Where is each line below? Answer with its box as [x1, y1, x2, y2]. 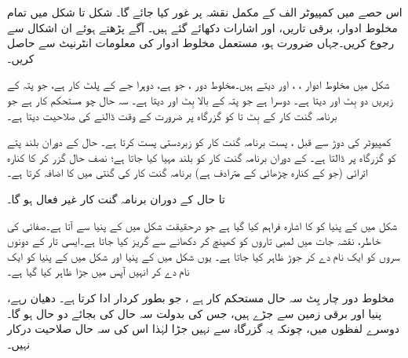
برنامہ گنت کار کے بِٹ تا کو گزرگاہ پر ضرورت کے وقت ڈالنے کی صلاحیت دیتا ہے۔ [7, 107, 337, 123]
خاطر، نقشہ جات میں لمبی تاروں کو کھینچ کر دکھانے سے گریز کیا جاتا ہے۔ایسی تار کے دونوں [7, 232, 381, 249]
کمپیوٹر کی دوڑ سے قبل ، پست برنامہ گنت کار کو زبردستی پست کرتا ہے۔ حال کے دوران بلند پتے [7, 133, 392, 150]
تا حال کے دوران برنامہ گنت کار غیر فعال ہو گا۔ [7, 190, 225, 206]
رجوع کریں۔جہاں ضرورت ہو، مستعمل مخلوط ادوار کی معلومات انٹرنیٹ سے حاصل [7, 35, 395, 51]
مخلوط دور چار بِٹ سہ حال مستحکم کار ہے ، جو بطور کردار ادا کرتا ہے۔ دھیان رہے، [7, 289, 395, 305]
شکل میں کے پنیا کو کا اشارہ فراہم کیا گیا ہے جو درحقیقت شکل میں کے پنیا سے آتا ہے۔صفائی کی [7, 217, 398, 233]
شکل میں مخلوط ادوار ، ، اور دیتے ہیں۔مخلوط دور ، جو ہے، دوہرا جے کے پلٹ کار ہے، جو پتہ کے [7, 76, 390, 93]
